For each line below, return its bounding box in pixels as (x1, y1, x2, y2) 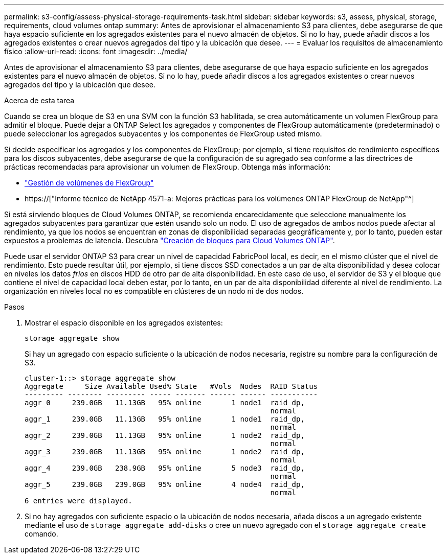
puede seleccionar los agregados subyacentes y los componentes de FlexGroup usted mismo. (4, 129, 322, 138)
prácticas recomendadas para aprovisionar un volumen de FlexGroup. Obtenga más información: (4, 162, 331, 171)
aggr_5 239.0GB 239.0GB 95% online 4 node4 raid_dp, (25, 480, 305, 489)
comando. (25, 529, 58, 538)
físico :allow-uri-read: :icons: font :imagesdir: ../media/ (4, 47, 188, 56)
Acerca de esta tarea (4, 96, 75, 105)
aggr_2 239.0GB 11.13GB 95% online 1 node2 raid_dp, (25, 431, 305, 439)
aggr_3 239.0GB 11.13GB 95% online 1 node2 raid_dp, (25, 448, 305, 456)
